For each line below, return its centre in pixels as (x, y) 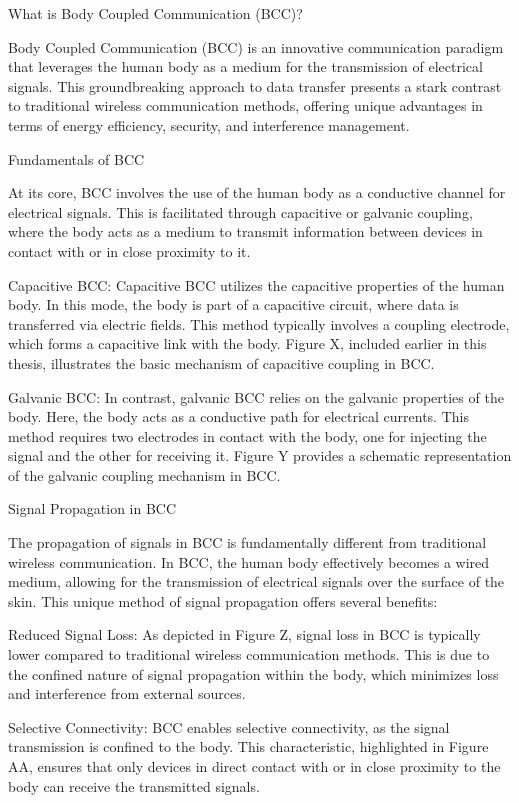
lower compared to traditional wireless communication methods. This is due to (249, 654)
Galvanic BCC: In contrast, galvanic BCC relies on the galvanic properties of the (256, 396)
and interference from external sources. (127, 693)
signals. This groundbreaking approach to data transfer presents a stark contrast (255, 85)
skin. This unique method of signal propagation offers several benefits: (223, 600)
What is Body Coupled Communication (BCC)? (155, 13)
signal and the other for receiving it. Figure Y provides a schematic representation (260, 455)
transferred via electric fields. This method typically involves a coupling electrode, (259, 323)
